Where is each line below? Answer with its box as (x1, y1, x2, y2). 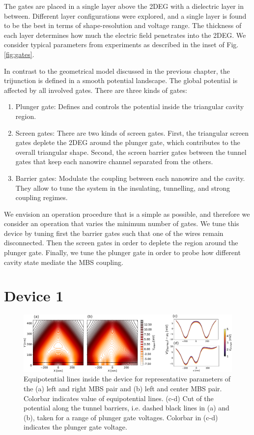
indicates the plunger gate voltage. (24, 422, 127, 432)
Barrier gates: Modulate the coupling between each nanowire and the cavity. (15, 173, 245, 183)
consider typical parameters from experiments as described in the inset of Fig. (4, 39, 239, 50)
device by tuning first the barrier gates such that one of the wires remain (4, 228, 224, 238)
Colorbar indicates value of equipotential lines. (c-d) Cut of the (24, 393, 214, 403)
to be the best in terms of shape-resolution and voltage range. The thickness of (4, 20, 242, 30)
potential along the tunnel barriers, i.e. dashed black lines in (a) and (24, 403, 229, 413)
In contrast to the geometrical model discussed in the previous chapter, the (4, 65, 230, 76)
